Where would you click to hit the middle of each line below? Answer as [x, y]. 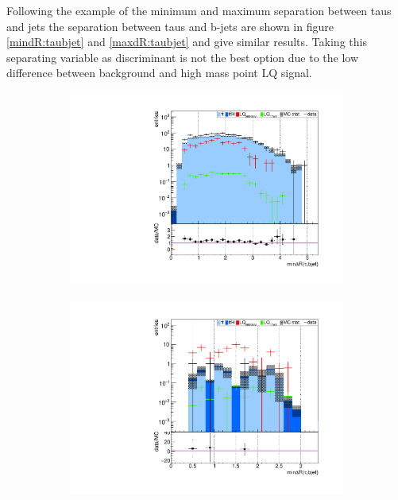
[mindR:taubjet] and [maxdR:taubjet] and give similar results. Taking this [187, 42]
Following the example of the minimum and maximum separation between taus [199, 10]
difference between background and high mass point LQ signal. [159, 73]
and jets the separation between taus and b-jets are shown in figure [170, 26]
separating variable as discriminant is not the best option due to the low [183, 57]
